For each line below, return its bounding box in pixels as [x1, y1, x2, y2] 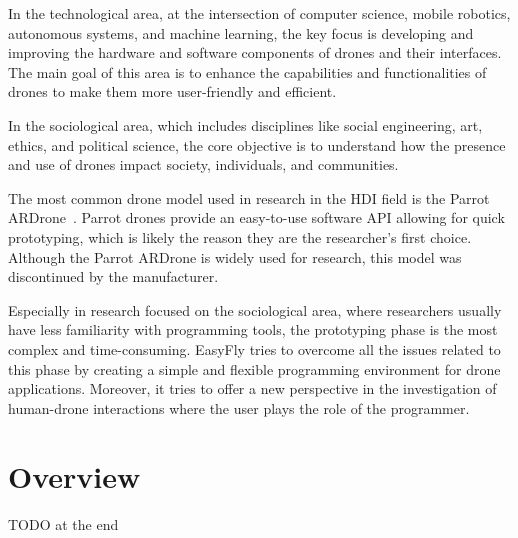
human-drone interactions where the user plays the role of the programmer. [8, 397, 470, 418]
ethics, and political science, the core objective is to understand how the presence [8, 134, 506, 155]
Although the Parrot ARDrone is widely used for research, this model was [8, 246, 462, 267]
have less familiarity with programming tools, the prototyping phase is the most [8, 319, 498, 340]
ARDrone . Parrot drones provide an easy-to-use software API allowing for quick [8, 207, 505, 228]
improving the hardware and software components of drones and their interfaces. [8, 42, 502, 63]
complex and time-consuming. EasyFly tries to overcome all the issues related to [8, 338, 501, 359]
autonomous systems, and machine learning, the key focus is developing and [8, 22, 474, 43]
